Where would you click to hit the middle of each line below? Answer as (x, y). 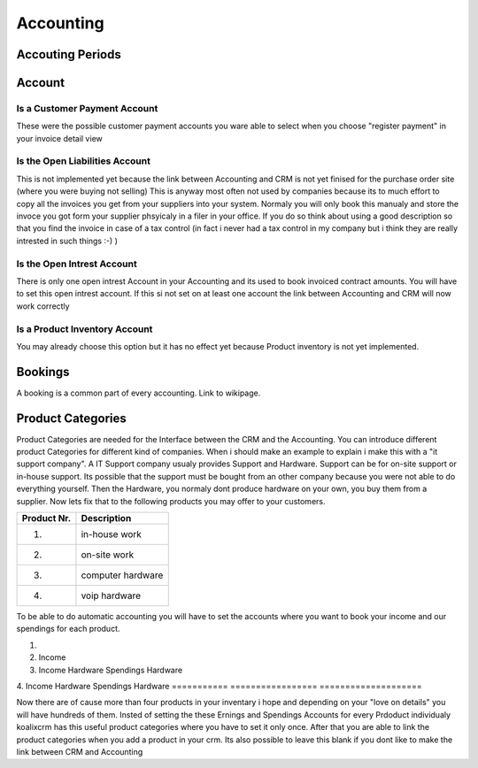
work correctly (43, 306)
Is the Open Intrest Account (77, 264)
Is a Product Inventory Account (85, 329)
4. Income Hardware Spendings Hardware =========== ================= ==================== (219, 686)
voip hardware (111, 595)
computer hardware (122, 575)
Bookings (43, 372)
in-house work (111, 534)
